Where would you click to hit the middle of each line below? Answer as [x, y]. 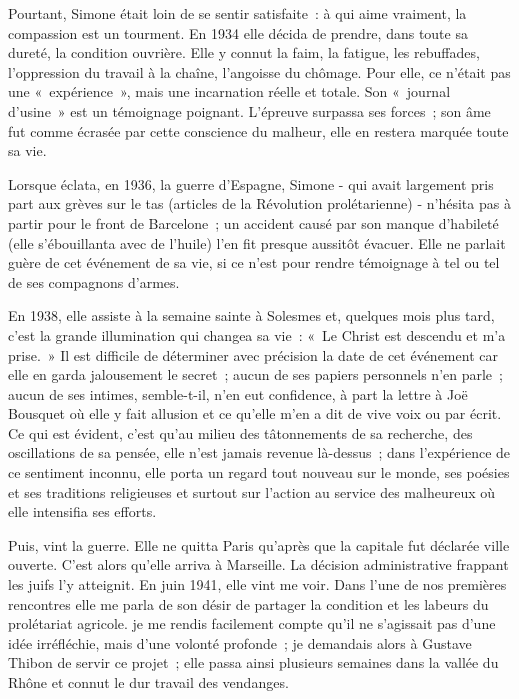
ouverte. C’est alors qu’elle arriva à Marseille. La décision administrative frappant [258, 564]
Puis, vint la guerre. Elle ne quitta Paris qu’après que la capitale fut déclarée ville [259, 544]
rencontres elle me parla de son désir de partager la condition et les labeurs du [248, 603]
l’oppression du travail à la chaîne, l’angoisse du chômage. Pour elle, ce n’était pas [259, 71]
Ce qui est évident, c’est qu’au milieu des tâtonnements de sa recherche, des [240, 432]
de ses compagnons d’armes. [94, 281]
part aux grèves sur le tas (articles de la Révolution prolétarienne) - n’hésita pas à [259, 203]
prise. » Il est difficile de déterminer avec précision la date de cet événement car [253, 354]
